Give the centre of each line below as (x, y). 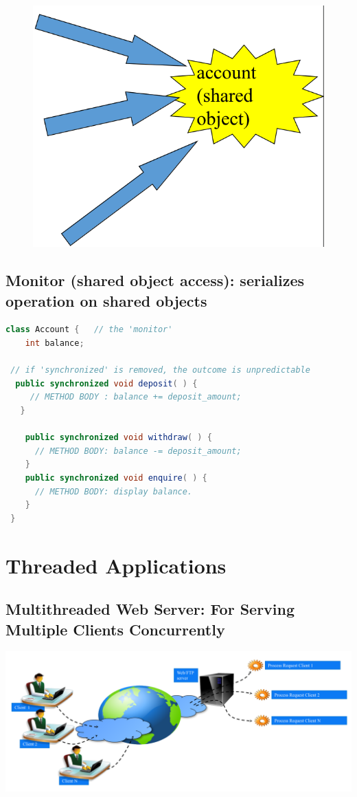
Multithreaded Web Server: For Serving (150, 609)
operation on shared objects (106, 300)
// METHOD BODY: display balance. (114, 491)
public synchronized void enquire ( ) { (116, 478)
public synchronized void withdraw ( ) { (118, 438)
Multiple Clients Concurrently (115, 629)
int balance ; (55, 343)
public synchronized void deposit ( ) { (106, 383)
